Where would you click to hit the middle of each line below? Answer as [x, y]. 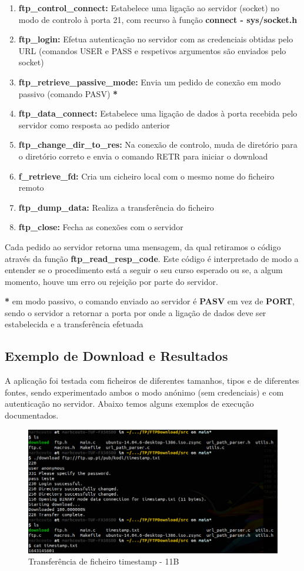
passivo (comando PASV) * [68, 93]
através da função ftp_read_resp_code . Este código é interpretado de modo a [152, 258]
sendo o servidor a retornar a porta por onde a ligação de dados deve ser [136, 312]
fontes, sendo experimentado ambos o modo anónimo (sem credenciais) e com [144, 392]
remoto [31, 187]
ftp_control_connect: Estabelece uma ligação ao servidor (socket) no [149, 8]
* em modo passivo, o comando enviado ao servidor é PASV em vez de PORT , [150, 301]
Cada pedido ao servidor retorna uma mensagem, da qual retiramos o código [143, 246]
